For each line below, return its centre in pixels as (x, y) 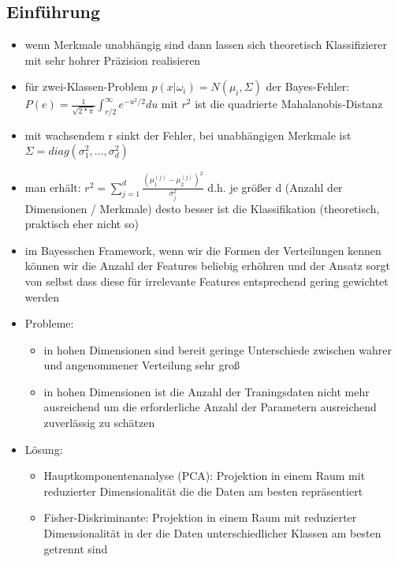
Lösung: (44, 449)
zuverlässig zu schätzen (99, 423)
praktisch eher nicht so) (82, 224)
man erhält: (53, 187)
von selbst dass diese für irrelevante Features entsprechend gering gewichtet (206, 281)
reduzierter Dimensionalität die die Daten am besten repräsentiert (203, 491)
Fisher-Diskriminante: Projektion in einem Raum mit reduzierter (200, 517)
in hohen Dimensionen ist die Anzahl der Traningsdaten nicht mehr (206, 391)
